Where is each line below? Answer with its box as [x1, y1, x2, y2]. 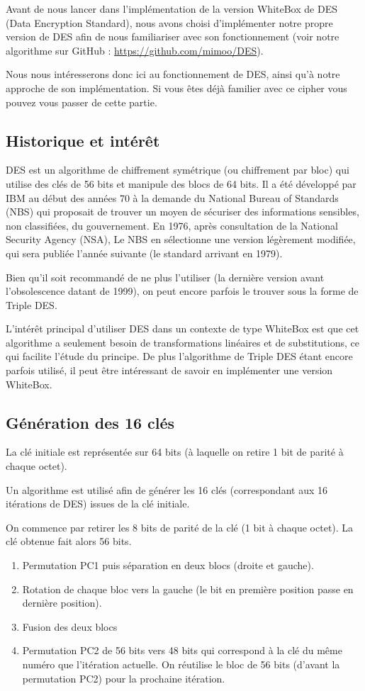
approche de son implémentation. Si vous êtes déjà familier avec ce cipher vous [6, 80, 347, 95]
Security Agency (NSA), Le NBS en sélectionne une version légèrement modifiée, [6, 232, 356, 247]
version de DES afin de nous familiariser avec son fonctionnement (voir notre [6, 29, 339, 44]
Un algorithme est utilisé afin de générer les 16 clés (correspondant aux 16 [6, 482, 327, 497]
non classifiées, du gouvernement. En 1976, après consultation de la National [6, 218, 338, 232]
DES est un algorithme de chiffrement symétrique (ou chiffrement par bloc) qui [6, 162, 349, 177]
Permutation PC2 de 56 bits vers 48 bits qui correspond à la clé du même [22, 643, 342, 658]
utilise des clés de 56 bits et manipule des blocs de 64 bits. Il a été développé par [6, 176, 356, 191]
